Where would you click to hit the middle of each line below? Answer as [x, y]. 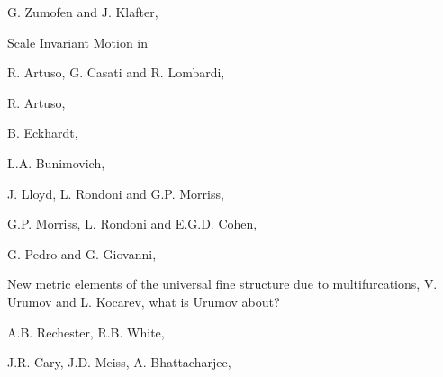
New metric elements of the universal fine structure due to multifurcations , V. [222, 284]
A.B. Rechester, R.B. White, [86, 332]
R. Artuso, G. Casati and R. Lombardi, [116, 72]
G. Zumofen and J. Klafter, [83, 12]
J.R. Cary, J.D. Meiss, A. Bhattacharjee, [119, 362]
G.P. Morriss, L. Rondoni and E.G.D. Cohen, [132, 224]
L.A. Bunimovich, [56, 162]
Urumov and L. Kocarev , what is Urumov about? [144, 301]
